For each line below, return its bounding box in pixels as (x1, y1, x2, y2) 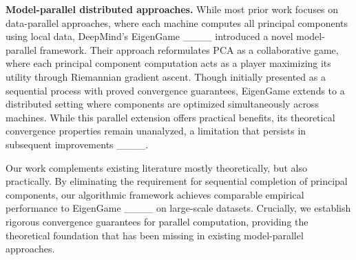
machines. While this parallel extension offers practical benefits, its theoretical (6, 110, 335, 124)
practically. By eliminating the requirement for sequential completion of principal (6, 174, 348, 188)
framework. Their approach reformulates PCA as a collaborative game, (39, 42, 339, 57)
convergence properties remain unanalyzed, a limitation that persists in (6, 123, 306, 138)
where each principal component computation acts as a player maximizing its (6, 56, 331, 70)
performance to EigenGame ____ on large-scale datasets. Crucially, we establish (6, 201, 351, 215)
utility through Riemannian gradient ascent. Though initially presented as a (6, 69, 326, 83)
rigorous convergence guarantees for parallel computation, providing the (6, 214, 308, 228)
